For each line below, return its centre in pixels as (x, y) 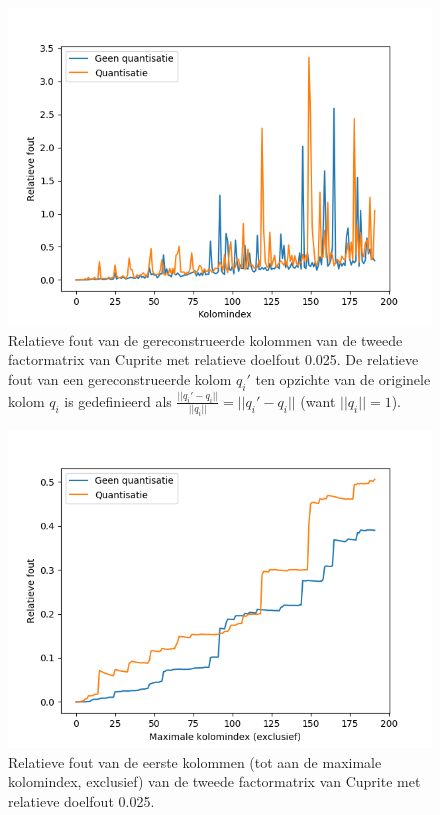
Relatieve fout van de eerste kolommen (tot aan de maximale (195, 761)
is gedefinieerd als (118, 400)
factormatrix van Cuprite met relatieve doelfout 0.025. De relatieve (213, 359)
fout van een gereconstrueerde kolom (120, 378)
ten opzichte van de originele (343, 378)
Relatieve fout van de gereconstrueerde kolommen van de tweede (205, 339)
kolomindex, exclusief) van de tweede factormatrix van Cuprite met (214, 781)
